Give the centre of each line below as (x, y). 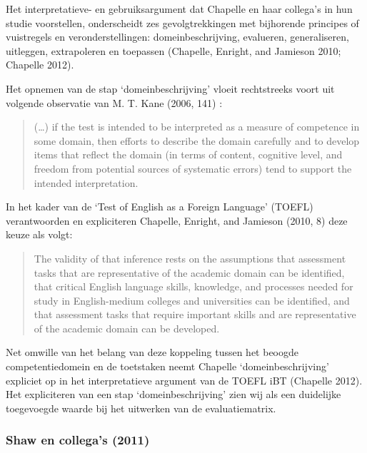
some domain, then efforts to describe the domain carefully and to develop (197, 140)
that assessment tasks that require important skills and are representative (195, 314)
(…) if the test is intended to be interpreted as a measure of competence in (197, 127)
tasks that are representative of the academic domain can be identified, (189, 272)
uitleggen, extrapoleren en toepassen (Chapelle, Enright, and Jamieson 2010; (174, 50)
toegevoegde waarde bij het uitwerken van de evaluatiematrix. (141, 408)
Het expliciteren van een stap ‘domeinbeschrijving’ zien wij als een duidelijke (174, 394)
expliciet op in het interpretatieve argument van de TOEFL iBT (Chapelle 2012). (184, 380)
